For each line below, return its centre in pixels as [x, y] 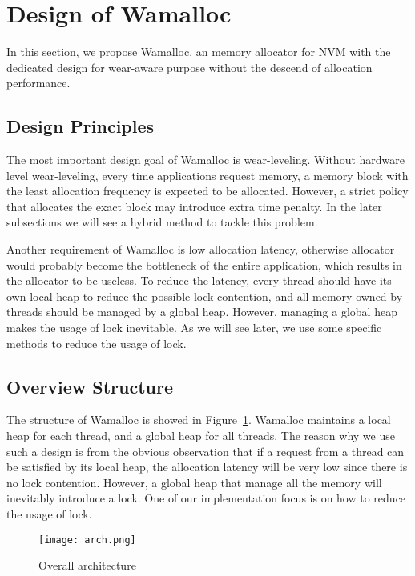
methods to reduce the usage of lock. [97, 343]
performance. [38, 83]
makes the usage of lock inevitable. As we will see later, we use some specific [194, 328]
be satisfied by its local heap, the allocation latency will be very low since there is [207, 467]
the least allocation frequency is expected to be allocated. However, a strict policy [207, 191]
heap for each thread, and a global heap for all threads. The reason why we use [201, 436]
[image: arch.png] [87, 540]
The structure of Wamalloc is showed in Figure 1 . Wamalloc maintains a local [199, 420]
